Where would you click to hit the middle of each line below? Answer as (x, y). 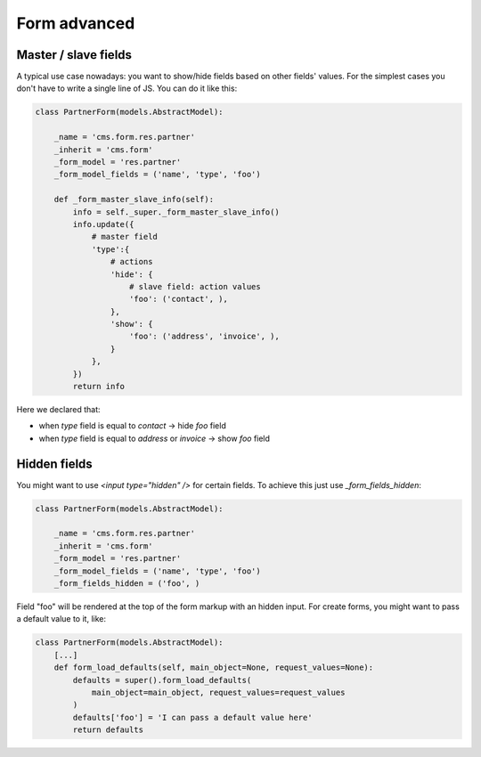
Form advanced (76, 23)
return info (98, 387)
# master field (124, 237)
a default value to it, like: (61, 619)
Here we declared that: (59, 410)
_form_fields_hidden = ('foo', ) (127, 584)
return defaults (108, 730)
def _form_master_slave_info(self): (134, 199)
